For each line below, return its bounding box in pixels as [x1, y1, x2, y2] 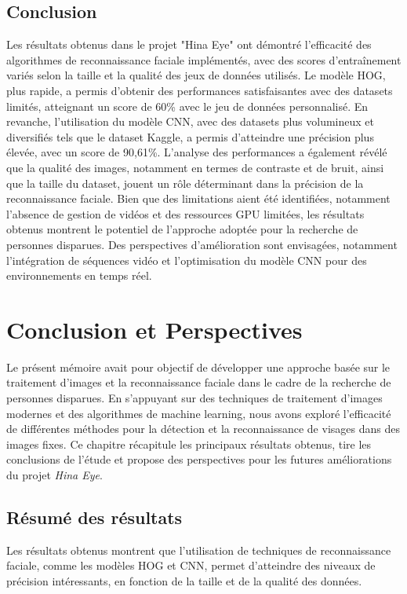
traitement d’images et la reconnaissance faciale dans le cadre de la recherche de [6, 374, 391, 390]
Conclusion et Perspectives [6, 313, 303, 345]
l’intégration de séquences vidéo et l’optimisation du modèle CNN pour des [6, 251, 367, 268]
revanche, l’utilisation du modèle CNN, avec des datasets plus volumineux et [6, 113, 375, 130]
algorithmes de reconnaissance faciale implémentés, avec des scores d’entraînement [6, 51, 402, 68]
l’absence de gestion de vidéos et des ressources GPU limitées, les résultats [6, 205, 365, 222]
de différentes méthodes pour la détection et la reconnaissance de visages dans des [6, 420, 400, 437]
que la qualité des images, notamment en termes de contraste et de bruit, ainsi [6, 159, 384, 175]
